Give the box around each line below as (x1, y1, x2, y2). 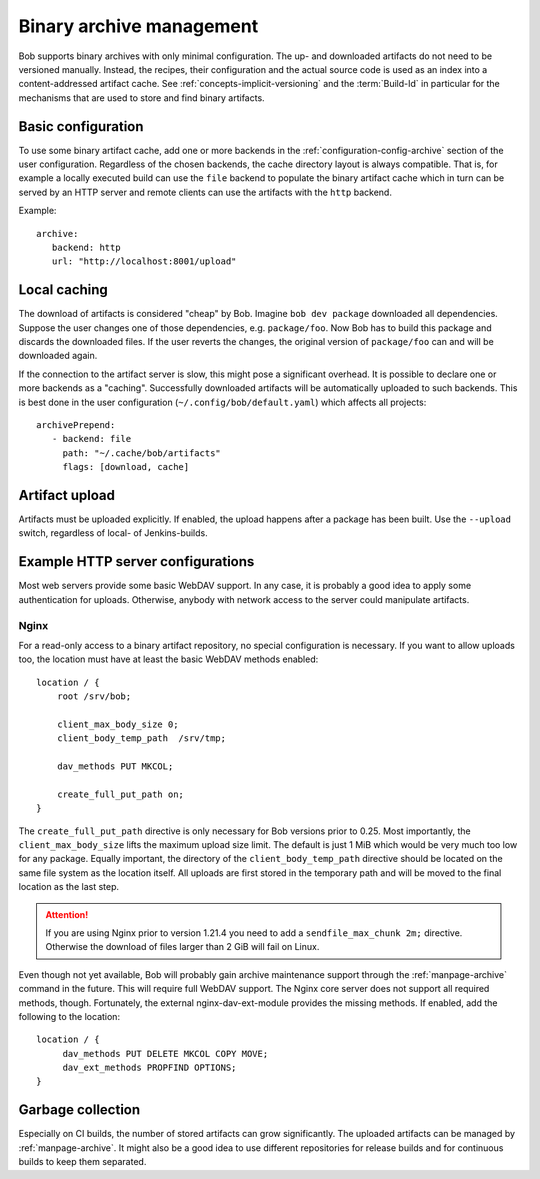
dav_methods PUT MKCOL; (56, 761, 174, 772)
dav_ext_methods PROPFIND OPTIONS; (62, 1062, 237, 1074)
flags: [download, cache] (62, 461, 190, 473)
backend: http (51, 241, 121, 253)
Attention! (45, 908, 89, 920)
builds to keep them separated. (18, 1156, 147, 1168)
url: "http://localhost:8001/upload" (51, 256, 237, 267)
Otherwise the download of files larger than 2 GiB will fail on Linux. (45, 941, 320, 953)
